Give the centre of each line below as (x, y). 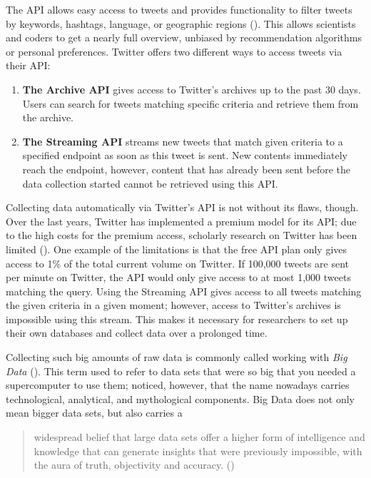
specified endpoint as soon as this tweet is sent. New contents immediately (185, 155)
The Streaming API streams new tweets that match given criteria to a (183, 141)
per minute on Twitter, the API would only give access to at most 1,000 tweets (178, 277)
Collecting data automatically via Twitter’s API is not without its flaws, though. (182, 207)
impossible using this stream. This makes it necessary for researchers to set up (177, 319)
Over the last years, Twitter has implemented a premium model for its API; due (181, 221)
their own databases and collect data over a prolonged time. (137, 333)
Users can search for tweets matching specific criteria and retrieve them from (190, 103)
